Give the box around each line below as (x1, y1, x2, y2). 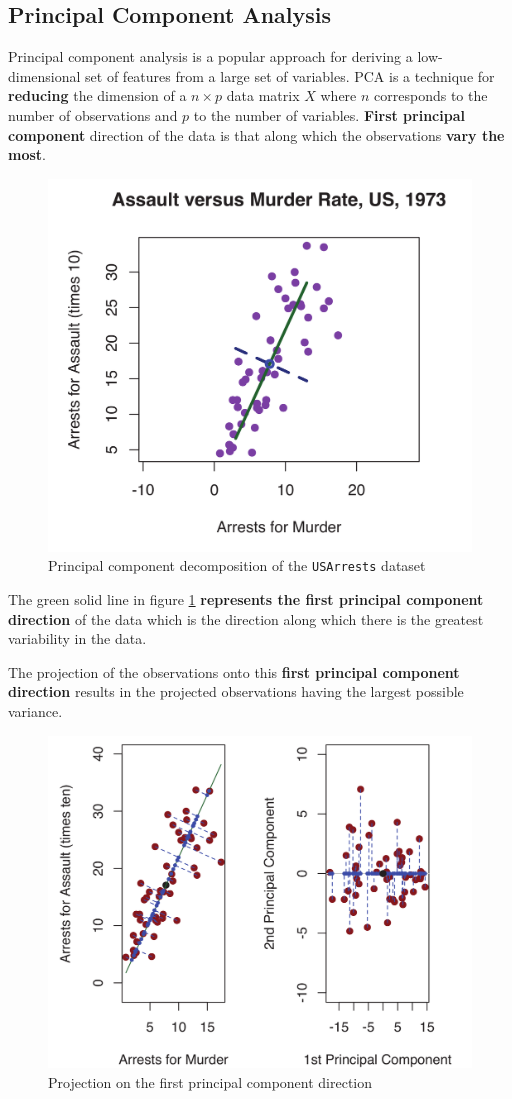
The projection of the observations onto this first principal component (8, 661, 460, 682)
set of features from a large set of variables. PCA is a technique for (85, 65, 495, 86)
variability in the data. (8, 628, 147, 649)
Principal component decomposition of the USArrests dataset (48, 555, 426, 576)
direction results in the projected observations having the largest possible (8, 681, 464, 702)
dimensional (8, 65, 81, 86)
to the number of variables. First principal (193, 104, 465, 125)
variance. (8, 701, 63, 722)
